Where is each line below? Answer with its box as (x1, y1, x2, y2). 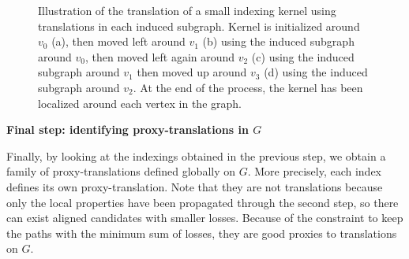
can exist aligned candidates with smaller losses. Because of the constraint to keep (6, 209, 403, 226)
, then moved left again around (85, 48, 235, 65)
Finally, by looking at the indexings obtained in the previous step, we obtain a (6, 147, 386, 164)
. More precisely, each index (247, 163, 382, 179)
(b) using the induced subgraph (202, 33, 355, 50)
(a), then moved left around (51, 33, 186, 50)
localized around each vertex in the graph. (38, 94, 242, 111)
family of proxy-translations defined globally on (6, 163, 236, 179)
